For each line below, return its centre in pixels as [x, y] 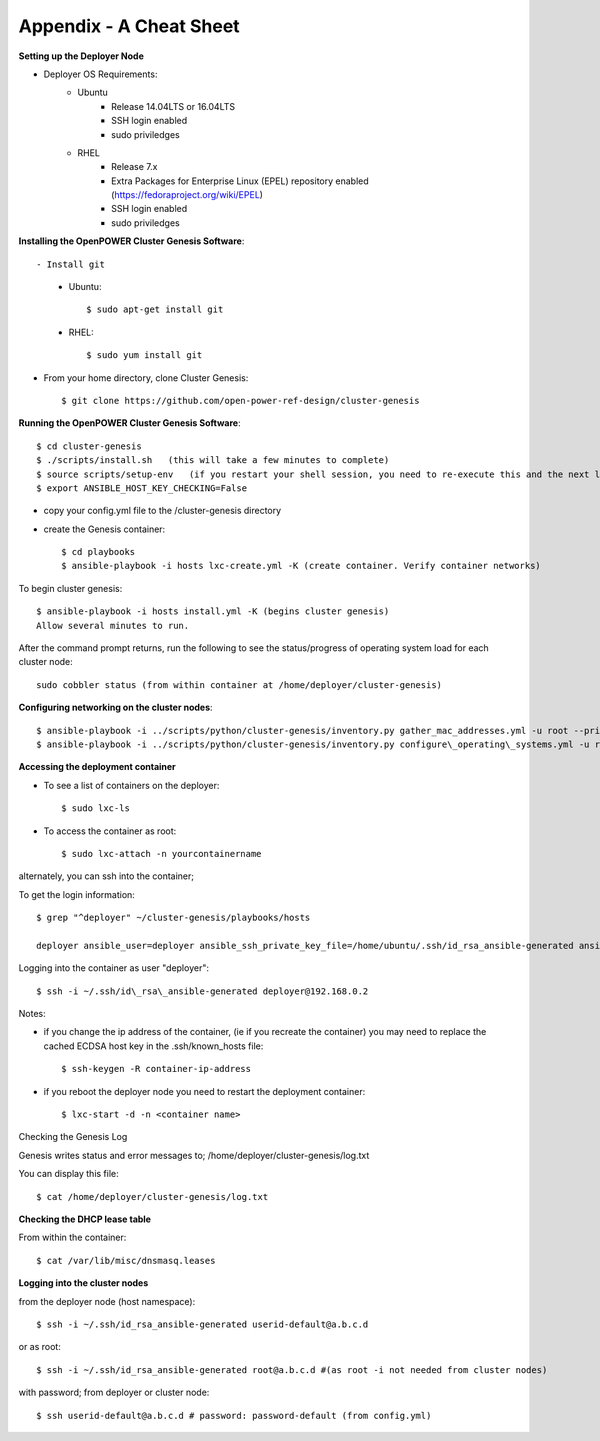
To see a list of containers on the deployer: [131, 785]
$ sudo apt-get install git [155, 309]
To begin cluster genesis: [70, 588]
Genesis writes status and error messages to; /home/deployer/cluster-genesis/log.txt [194, 1155]
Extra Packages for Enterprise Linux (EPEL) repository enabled [240, 181]
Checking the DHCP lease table [85, 1219]
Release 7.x [134, 167]
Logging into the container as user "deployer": [114, 968]
